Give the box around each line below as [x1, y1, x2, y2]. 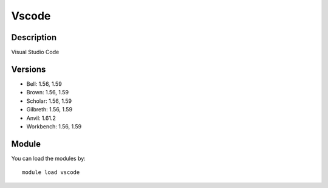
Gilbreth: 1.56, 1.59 [26, 106, 73, 113]
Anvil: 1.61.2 [26, 114, 56, 122]
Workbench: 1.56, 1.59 [26, 122, 82, 130]
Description [11, 32, 57, 43]
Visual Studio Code [11, 49, 60, 56]
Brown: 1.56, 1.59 [26, 89, 69, 96]
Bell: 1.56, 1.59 [26, 80, 62, 88]
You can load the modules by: [11, 155, 86, 162]
